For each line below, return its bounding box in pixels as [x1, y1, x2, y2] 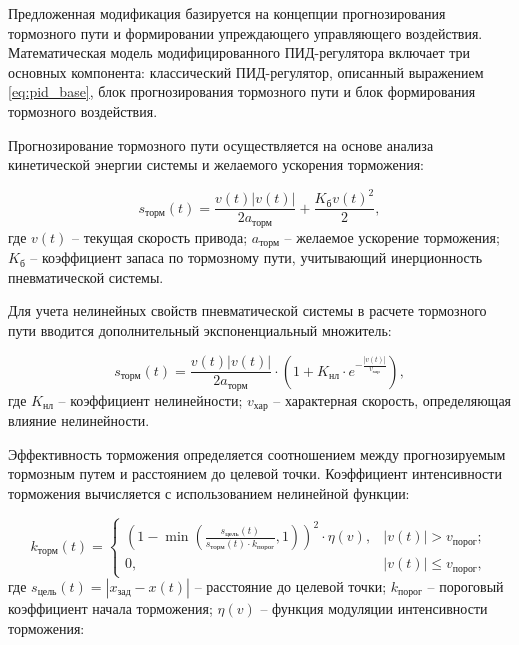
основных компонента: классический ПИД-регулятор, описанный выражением [8, 61, 484, 82]
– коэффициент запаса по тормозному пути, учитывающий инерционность [30, 247, 483, 268]
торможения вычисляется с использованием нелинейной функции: [8, 482, 410, 503]
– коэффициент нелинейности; [58, 389, 243, 410]
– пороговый [427, 576, 504, 596]
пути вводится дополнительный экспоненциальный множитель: [8, 320, 392, 340]
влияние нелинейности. [8, 410, 150, 431]
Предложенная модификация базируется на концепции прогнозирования [8, 3, 446, 23]
